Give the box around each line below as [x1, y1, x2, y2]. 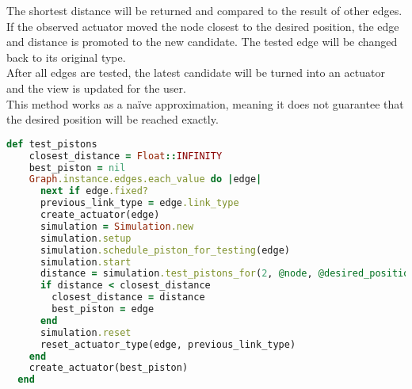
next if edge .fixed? [40, 185, 149, 197]
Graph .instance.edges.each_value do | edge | [29, 174, 262, 185]
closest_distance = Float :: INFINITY [29, 150, 223, 162]
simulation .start [40, 256, 132, 268]
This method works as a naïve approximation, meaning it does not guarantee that [6, 95, 404, 112]
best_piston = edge [51, 303, 154, 315]
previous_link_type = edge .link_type [40, 197, 239, 209]
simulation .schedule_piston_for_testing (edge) [40, 244, 290, 256]
